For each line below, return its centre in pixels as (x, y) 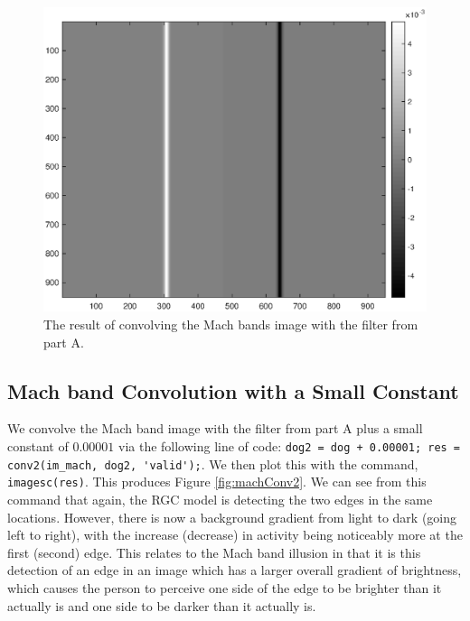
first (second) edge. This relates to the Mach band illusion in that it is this (214, 552)
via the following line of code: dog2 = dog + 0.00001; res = (289, 446)
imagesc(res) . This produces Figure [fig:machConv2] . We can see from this (217, 482)
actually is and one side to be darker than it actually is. (162, 605)
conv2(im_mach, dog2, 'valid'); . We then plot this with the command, (213, 463)
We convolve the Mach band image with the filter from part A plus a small (215, 428)
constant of (38, 446)
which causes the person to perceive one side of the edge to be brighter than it (225, 587)
